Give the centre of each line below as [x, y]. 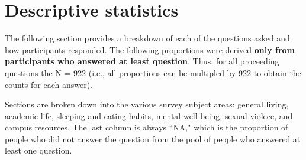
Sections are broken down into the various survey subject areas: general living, [147, 104]
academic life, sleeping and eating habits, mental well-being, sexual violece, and [149, 115]
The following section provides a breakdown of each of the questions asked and [147, 38]
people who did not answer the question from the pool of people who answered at [153, 138]
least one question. [38, 150]
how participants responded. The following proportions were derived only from [150, 49]
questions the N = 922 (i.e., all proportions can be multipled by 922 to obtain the [153, 72]
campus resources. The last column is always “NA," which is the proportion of [146, 127]
